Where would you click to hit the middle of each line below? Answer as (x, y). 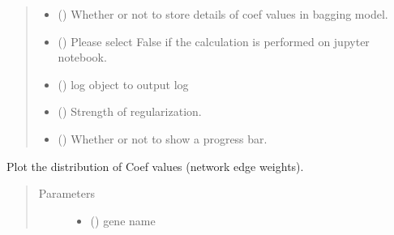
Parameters (66, 193)
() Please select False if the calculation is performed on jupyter (214, 41)
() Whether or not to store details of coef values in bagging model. (223, 14)
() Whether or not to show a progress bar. (163, 138)
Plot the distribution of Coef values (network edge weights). (155, 166)
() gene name (123, 220)
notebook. (82, 57)
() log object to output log (123, 84)
